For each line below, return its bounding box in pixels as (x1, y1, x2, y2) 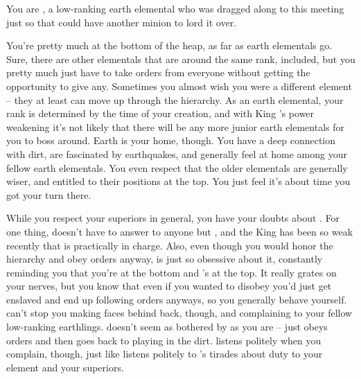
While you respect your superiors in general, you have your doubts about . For (6, 211, 340, 225)
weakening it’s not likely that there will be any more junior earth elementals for (6, 119, 345, 134)
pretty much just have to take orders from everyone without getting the (6, 65, 310, 80)
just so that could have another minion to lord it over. (6, 15, 237, 29)
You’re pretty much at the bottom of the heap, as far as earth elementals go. (6, 38, 333, 53)
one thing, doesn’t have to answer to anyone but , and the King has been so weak (6, 224, 353, 238)
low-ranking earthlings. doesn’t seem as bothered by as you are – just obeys (6, 319, 328, 334)
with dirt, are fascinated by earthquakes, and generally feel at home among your (6, 146, 347, 161)
